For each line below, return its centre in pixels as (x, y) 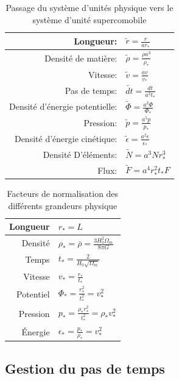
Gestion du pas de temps (85, 368)
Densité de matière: (81, 58)
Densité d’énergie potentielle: (63, 106)
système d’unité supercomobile (89, 19)
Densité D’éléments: (80, 154)
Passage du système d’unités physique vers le (89, 7)
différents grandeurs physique (63, 205)
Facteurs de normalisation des (63, 194)
